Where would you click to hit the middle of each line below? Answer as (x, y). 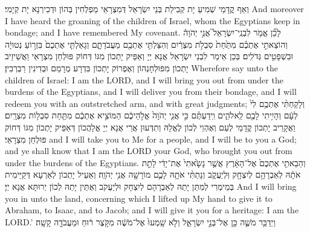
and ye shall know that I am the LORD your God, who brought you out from (149, 151)
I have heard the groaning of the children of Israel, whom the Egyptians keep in (153, 20)
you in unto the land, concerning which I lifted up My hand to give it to (139, 198)
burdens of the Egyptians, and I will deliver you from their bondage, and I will (151, 92)
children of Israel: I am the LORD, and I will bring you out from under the (144, 79)
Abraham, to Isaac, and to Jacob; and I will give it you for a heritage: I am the (152, 210)
